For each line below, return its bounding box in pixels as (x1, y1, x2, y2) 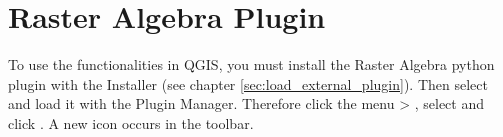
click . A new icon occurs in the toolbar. (8, 112, 254, 133)
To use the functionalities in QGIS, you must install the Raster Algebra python (8, 54, 495, 75)
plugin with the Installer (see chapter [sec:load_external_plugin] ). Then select (8, 73, 488, 94)
